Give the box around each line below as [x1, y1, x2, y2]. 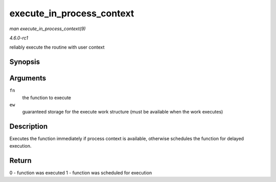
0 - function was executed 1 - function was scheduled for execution [9, 169, 152, 176]
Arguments [9, 74, 47, 83]
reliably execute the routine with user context [9, 44, 105, 51]
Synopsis [9, 58, 40, 66]
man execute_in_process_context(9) [9, 26, 86, 32]
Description [9, 122, 48, 131]
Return [9, 156, 32, 165]
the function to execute [22, 95, 72, 101]
